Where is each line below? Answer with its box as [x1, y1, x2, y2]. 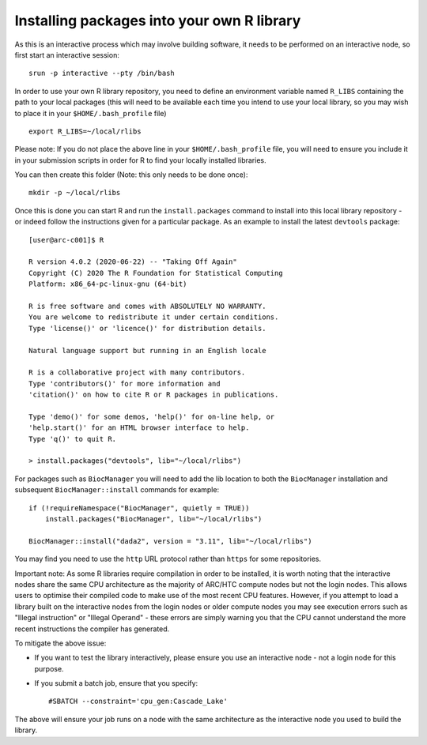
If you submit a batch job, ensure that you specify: [34, 679, 198, 688]
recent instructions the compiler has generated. [14, 624, 170, 634]
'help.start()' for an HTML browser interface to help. [28, 423, 250, 432]
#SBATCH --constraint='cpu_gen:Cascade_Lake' [48, 697, 229, 706]
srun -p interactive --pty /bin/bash [28, 69, 176, 78]
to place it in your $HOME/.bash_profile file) [14, 108, 167, 118]
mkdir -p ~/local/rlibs [28, 188, 121, 198]
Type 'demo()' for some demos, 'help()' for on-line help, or [28, 412, 275, 421]
